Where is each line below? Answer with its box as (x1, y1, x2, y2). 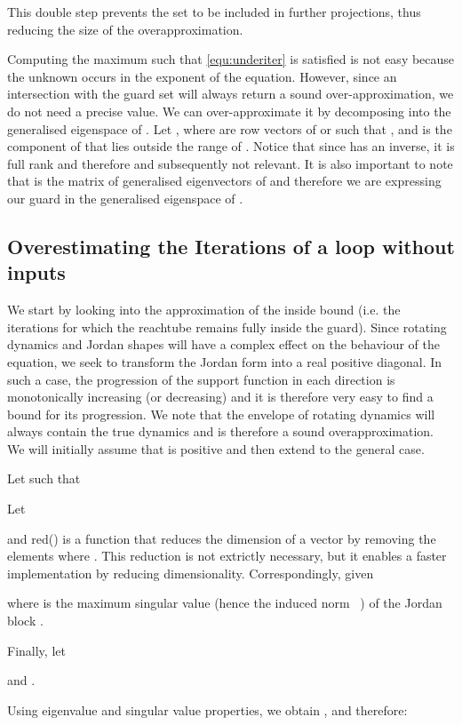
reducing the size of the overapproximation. (7, 20, 243, 38)
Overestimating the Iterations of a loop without (7, 232, 455, 259)
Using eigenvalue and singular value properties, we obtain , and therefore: (7, 700, 408, 719)
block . (7, 611, 44, 630)
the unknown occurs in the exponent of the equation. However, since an (7, 67, 397, 85)
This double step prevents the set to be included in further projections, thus (7, 3, 421, 20)
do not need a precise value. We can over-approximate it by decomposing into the (7, 101, 451, 120)
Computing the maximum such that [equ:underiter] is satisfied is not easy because (7, 50, 455, 68)
